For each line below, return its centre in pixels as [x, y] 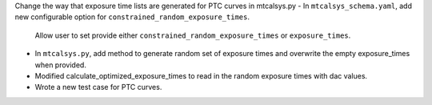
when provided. [61, 65]
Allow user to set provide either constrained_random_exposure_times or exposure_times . [193, 35]
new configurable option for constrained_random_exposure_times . [132, 17]
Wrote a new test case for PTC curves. [98, 87]
